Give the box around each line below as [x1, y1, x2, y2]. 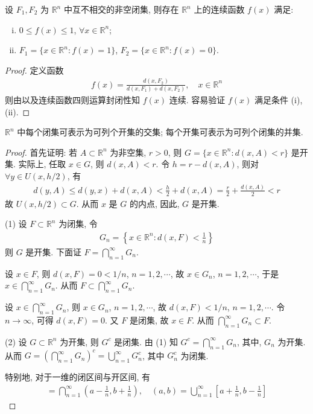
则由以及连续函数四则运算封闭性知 [5, 94, 140, 106]
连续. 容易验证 [169, 94, 226, 106]
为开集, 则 [60, 335, 99, 348]
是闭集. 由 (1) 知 [114, 335, 178, 348]
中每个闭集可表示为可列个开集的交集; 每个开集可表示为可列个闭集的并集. [17, 126, 303, 138]
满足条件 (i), [254, 94, 303, 106]
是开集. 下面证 [25, 245, 81, 258]
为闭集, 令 [58, 217, 98, 230]
